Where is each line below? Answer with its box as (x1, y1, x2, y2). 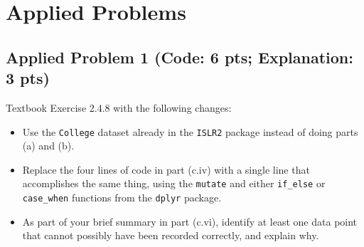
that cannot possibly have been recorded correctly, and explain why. (22, 228, 319, 243)
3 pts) (6, 67, 50, 89)
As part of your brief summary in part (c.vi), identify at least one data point (22, 214, 358, 228)
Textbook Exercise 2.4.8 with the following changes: (6, 100, 232, 115)
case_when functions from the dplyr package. (22, 190, 222, 205)
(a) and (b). (22, 138, 75, 153)
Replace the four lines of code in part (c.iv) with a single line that (22, 162, 310, 177)
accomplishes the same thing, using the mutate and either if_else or (22, 176, 326, 191)
